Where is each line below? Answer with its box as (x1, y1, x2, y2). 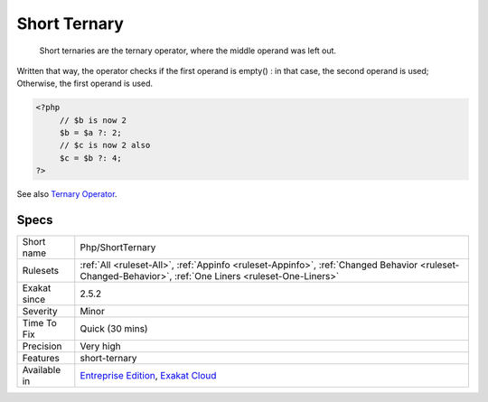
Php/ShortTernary (80, 241, 156, 254)
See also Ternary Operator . (16, 189, 117, 200)
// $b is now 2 (59, 115, 127, 126)
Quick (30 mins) (80, 323, 148, 335)
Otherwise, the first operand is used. (16, 78, 154, 89)
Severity (22, 305, 58, 318)
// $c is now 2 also (59, 140, 151, 151)
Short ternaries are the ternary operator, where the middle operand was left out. (39, 45, 337, 56)
